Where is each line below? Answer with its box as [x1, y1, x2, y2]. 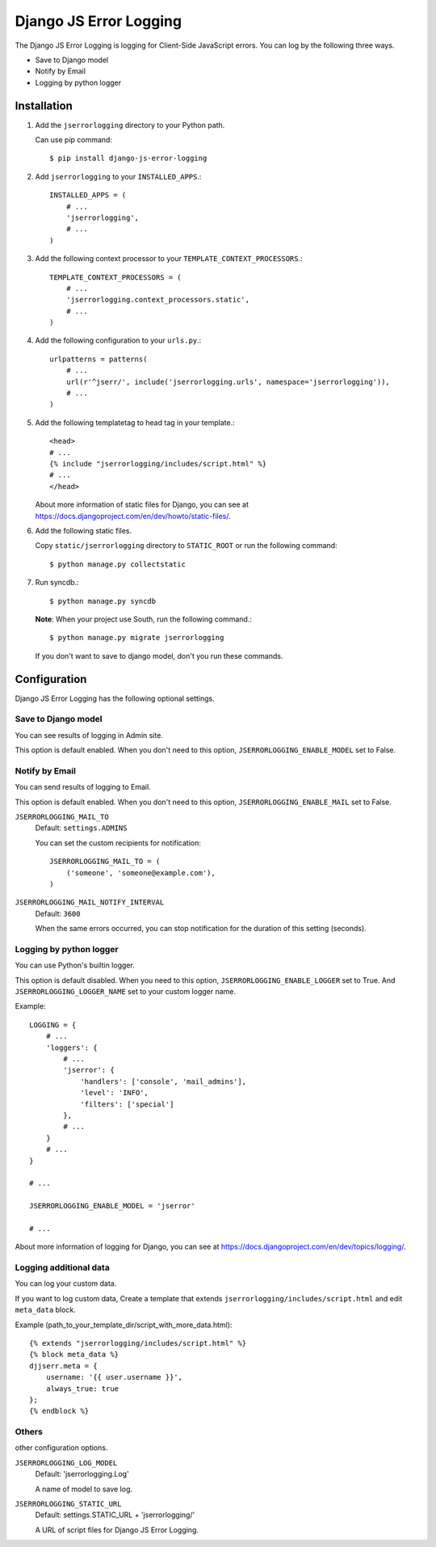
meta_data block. [15, 1305, 76, 1315]
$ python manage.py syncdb [49, 596, 157, 605]
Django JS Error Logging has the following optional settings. [15, 693, 216, 703]
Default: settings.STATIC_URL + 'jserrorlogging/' [35, 1510, 195, 1520]
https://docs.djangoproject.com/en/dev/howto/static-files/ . [35, 511, 232, 521]
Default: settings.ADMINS [35, 823, 128, 833]
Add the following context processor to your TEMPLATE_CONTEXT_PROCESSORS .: [35, 254, 303, 263]
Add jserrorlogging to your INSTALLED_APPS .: [35, 171, 202, 181]
